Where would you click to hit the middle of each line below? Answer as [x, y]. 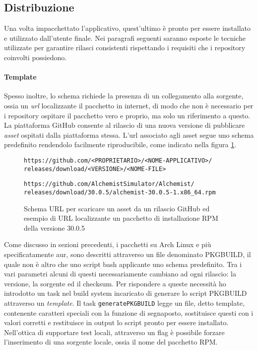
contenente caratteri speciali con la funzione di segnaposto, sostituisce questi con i [129, 312]
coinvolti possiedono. [35, 57]
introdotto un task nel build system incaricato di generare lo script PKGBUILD [126, 293]
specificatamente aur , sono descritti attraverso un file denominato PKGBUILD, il [128, 254]
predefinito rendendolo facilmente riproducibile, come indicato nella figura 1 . [120, 144]
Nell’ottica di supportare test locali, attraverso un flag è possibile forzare [114, 332]
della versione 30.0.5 [55, 227]
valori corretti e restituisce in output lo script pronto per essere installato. [116, 322]
